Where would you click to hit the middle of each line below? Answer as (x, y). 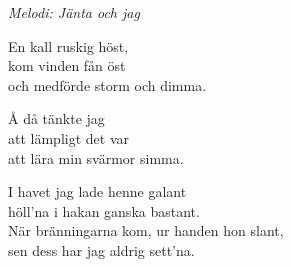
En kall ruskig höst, (68, 45)
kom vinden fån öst (67, 65)
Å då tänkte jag (56, 118)
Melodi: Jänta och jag (74, 12)
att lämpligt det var (68, 137)
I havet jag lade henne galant (97, 191)
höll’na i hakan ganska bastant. (104, 210)
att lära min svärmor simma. (96, 157)
